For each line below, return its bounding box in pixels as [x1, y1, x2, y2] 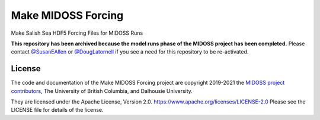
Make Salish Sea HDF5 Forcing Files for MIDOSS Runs [11, 29, 143, 36]
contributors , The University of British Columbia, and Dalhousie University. [11, 87, 193, 94]
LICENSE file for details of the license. [11, 106, 104, 114]
